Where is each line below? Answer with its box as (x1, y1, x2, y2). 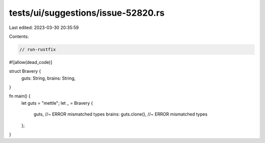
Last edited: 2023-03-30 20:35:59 (9, 25, 79, 30)
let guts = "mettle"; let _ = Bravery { (21, 100, 93, 106)
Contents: (9, 33, 29, 39)
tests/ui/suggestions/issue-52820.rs (9, 7, 165, 18)
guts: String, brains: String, (21, 75, 76, 81)
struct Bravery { (9, 68, 41, 74)
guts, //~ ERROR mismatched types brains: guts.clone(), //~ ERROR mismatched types (33, 111, 208, 117)
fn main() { (9, 93, 31, 99)
